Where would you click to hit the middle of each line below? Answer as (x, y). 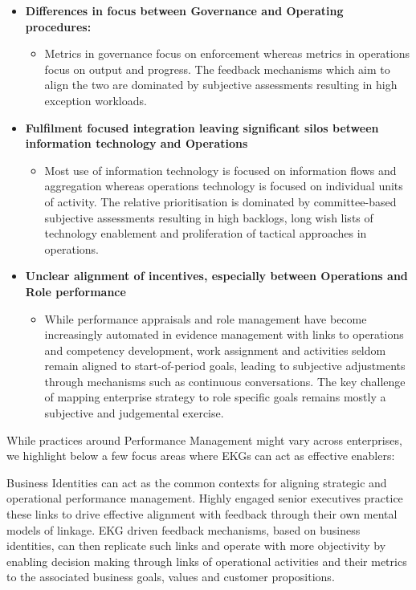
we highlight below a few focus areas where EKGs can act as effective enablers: (201, 456)
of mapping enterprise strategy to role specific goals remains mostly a (215, 397)
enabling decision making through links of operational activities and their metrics (207, 561)
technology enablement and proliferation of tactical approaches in (206, 233)
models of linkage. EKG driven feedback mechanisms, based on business (184, 529)
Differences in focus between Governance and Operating (184, 10)
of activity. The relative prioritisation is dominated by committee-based (220, 201)
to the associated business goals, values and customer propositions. (171, 577)
